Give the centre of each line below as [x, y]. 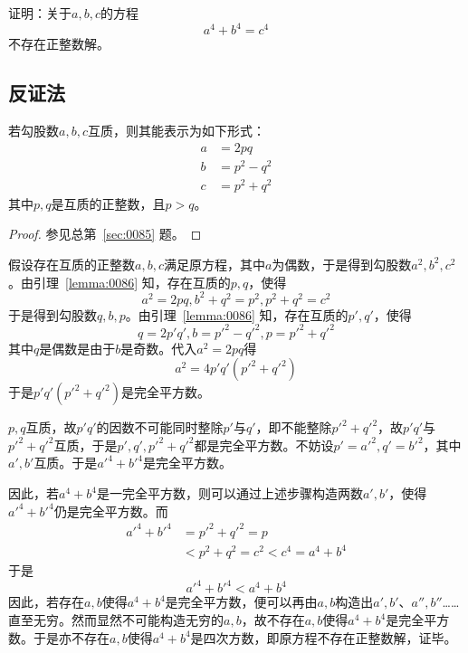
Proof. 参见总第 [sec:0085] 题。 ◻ [105, 234]
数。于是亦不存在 [59, 637]
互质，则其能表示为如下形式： [176, 130]
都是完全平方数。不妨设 [264, 445]
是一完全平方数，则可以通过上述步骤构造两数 [229, 493]
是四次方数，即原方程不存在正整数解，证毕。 [324, 637]
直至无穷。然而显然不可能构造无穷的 [116, 620]
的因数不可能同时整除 [160, 427]
